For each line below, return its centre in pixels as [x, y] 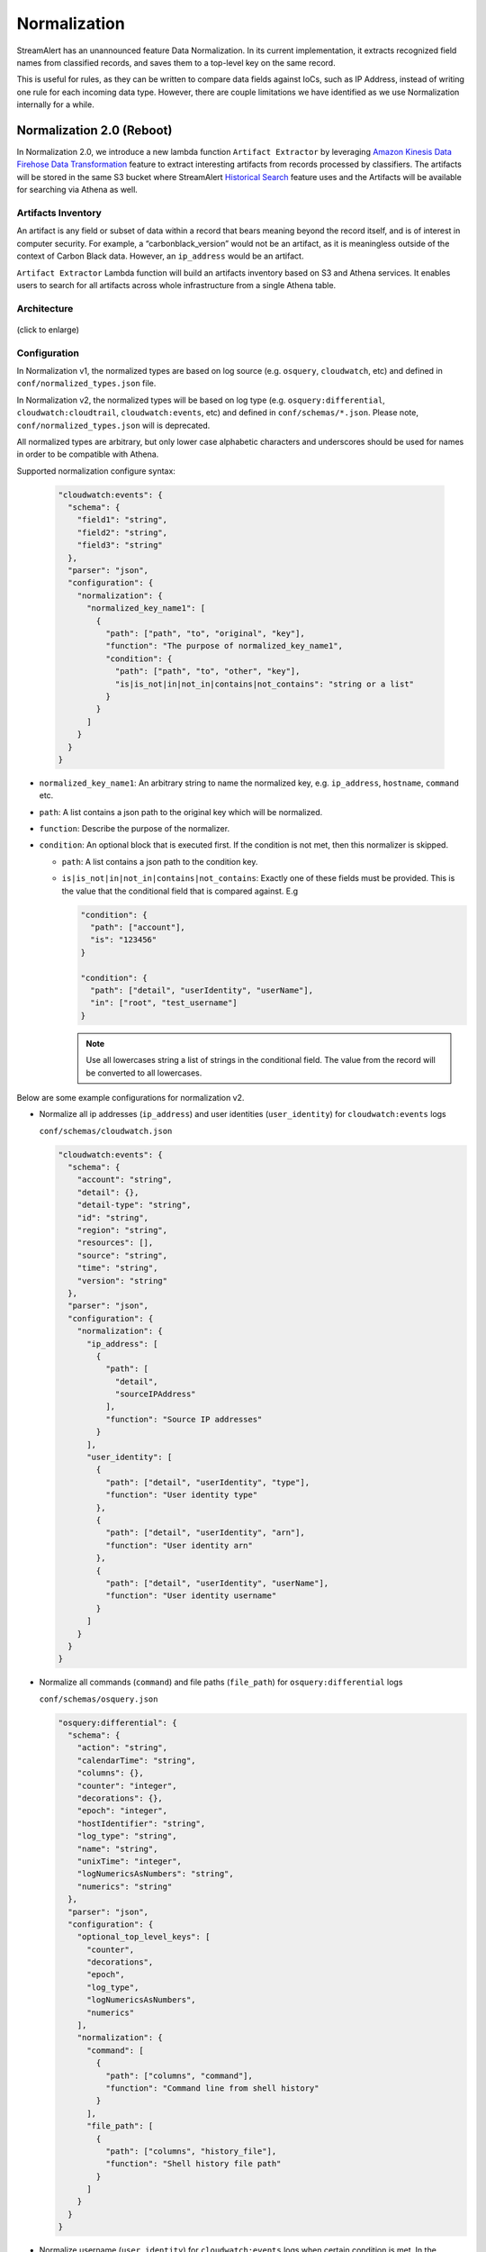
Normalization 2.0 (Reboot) [94, 130]
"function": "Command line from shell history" [212, 2088]
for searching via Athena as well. [77, 190]
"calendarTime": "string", [137, 1760]
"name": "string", [117, 1848]
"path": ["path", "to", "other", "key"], [207, 672]
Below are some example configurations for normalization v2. [130, 1097]
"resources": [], [115, 1243]
